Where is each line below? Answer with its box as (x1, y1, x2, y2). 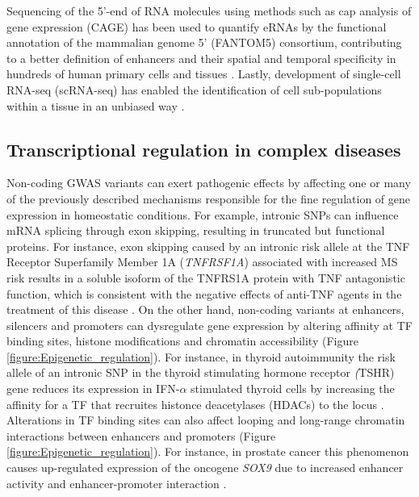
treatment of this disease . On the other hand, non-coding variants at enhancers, (6, 301, 404, 318)
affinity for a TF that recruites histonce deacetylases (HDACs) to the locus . (6, 395, 384, 412)
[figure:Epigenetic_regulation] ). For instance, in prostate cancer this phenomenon (6, 443, 409, 460)
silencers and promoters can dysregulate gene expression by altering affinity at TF (6, 316, 413, 333)
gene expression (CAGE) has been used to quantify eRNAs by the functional (6, 18, 387, 35)
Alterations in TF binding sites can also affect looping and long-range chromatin (6, 411, 405, 428)
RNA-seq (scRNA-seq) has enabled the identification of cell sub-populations (6, 81, 382, 98)
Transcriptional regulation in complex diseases (6, 136, 401, 161)
